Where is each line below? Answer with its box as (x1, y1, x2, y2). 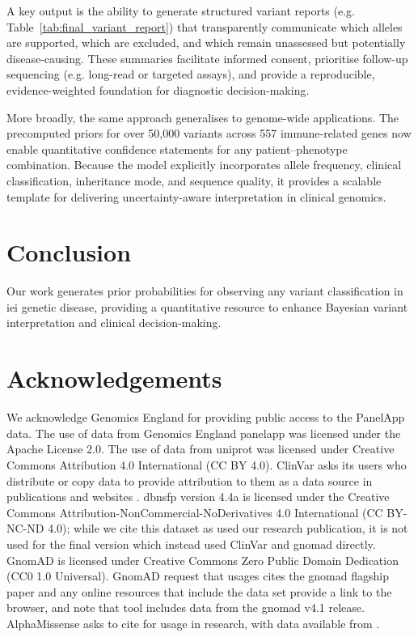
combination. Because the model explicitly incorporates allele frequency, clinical (6, 156, 402, 173)
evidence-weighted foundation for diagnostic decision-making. (6, 81, 310, 98)
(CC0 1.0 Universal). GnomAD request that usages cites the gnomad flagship (6, 567, 389, 584)
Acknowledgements (6, 362, 222, 395)
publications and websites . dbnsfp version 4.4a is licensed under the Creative (6, 488, 390, 505)
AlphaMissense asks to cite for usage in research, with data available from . (6, 614, 380, 631)
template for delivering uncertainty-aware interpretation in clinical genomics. (6, 188, 386, 205)
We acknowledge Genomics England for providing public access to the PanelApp (6, 409, 405, 426)
